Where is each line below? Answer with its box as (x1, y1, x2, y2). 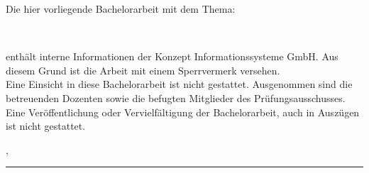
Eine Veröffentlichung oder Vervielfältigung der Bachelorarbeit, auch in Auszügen (6, 104, 360, 119)
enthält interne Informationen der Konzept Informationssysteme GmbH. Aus (6, 49, 338, 64)
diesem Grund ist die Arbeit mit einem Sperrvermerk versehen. (6, 62, 280, 77)
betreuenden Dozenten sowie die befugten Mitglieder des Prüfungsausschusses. (6, 90, 346, 105)
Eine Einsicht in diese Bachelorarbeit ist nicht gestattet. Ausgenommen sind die (6, 77, 353, 91)
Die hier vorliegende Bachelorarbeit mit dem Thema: (6, 1, 236, 16)
